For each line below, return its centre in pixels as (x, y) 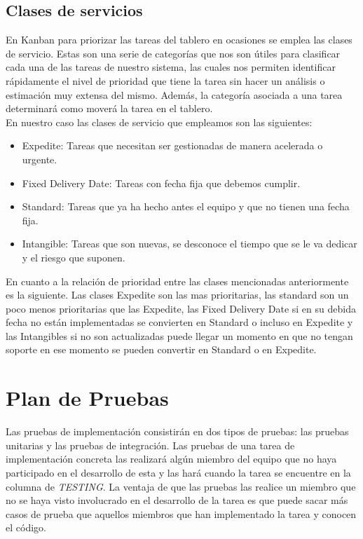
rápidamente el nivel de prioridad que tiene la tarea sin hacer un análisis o (165, 80)
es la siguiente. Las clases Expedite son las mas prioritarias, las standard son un (177, 295)
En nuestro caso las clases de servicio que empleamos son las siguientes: (159, 122)
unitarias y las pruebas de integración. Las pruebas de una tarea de (150, 445)
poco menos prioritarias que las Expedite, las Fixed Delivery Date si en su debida (181, 308)
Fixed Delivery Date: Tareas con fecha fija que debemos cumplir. (161, 183)
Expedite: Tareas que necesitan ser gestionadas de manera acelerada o (172, 145)
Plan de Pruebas (87, 398)
